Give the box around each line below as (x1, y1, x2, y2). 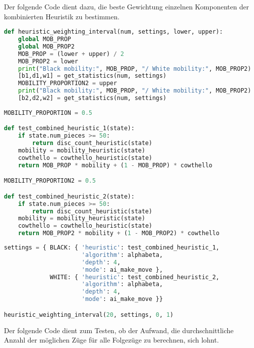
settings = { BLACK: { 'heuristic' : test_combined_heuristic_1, (4, 244, 219, 251)
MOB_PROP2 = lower (18, 57, 78, 65)
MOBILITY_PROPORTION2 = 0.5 (4, 177, 96, 185)
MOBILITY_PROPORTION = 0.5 (4, 109, 93, 116)
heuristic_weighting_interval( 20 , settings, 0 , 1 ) (4, 311, 174, 318)
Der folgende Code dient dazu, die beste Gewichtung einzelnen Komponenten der (4, 1, 249, 11)
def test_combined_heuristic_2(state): (4, 193, 135, 200)
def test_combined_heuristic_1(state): (4, 125, 135, 132)
